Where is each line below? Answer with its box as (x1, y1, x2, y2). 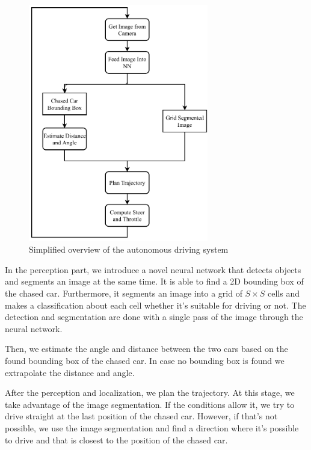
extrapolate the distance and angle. (5, 366, 135, 378)
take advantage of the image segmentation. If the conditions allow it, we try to (5, 398, 295, 410)
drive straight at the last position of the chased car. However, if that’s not (5, 410, 278, 422)
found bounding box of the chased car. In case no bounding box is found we (5, 354, 285, 366)
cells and (268, 287, 300, 299)
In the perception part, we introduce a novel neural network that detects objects (5, 263, 301, 276)
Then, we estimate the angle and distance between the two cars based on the (5, 342, 288, 355)
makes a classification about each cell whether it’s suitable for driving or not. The (5, 298, 306, 311)
